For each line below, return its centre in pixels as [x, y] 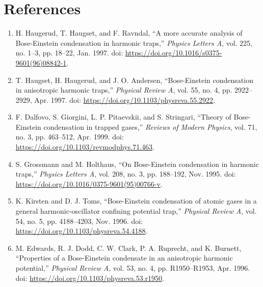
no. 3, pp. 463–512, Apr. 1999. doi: [70, 137]
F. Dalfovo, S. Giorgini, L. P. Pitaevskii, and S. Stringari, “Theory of [123, 117]
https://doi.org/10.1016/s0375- [174, 53]
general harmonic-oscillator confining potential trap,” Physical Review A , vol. [136, 211]
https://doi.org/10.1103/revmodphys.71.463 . [85, 147]
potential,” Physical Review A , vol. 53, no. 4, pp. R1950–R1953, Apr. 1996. [133, 268]
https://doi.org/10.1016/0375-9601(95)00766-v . [89, 183]
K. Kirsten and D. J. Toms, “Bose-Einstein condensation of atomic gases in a [136, 201]
